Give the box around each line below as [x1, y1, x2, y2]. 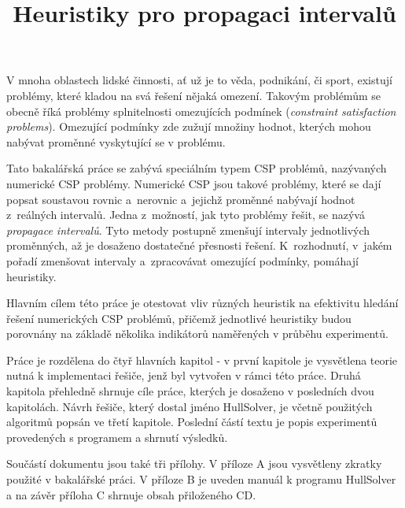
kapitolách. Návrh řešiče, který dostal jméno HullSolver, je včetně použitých [6, 398, 373, 414]
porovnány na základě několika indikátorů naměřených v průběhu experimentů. [6, 325, 388, 342]
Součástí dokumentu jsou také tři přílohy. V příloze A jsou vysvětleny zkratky [6, 455, 382, 472]
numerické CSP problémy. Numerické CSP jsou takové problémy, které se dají [6, 175, 381, 191]
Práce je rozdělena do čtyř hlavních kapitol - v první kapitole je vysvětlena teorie [6, 351, 398, 368]
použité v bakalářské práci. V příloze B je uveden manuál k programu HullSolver [6, 471, 396, 488]
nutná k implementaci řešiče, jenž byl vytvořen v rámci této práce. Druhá [6, 367, 361, 384]
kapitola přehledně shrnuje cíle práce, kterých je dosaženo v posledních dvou [6, 383, 374, 399]
